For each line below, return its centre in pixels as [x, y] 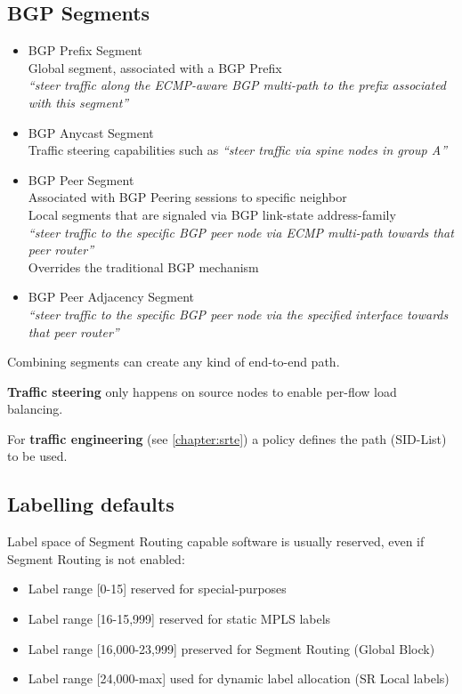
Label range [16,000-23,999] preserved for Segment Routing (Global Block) [231, 648]
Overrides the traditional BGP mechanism [143, 266]
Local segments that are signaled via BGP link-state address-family [212, 214]
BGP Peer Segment [81, 179]
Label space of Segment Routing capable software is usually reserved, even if [216, 541]
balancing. [35, 409]
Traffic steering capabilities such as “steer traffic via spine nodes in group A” [238, 150]
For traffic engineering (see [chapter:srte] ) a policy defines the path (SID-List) [227, 438]
